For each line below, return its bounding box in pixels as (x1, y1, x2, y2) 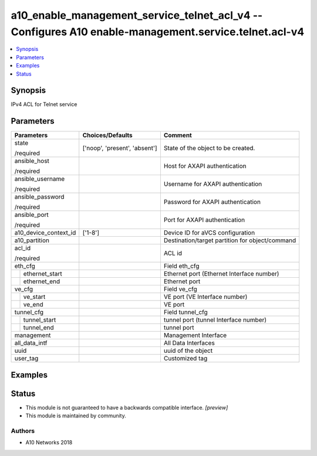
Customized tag (163, 355, 208, 363)
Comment (163, 131, 192, 139)
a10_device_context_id (14, 229, 76, 237)
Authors (11, 427, 35, 435)
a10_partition (14, 236, 50, 244)
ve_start (23, 293, 46, 301)
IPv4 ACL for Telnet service (11, 101, 77, 108)
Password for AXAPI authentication (163, 198, 261, 206)
